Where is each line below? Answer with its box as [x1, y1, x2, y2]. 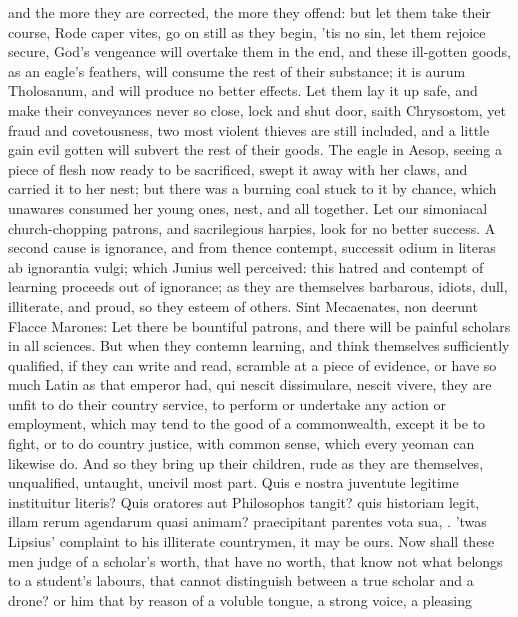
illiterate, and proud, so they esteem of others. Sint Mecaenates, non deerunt [8, 295, 478, 316]
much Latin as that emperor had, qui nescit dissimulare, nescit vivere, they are [8, 374, 492, 395]
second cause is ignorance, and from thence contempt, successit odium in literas [8, 237, 496, 258]
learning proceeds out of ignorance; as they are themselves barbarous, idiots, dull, [8, 276, 508, 297]
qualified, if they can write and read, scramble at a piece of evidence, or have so [8, 354, 497, 375]
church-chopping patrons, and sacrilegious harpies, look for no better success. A [8, 217, 496, 238]
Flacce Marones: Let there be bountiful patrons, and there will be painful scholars [8, 315, 511, 336]
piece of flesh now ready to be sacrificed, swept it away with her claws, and [8, 158, 468, 179]
